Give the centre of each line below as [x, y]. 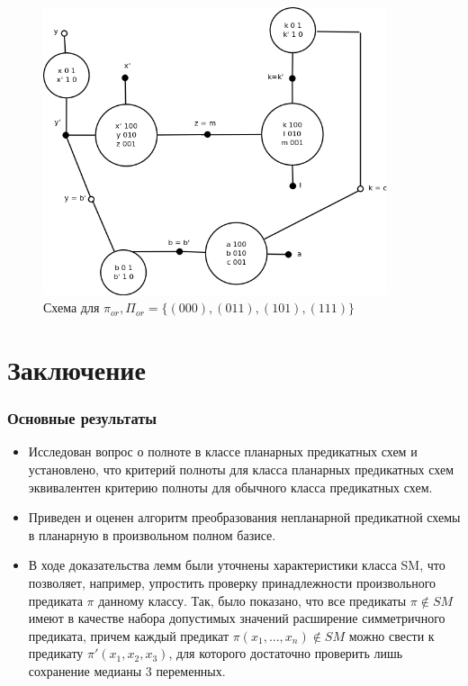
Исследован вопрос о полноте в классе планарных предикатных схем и [223, 451]
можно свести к [391, 635]
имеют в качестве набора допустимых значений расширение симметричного [237, 618]
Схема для [72, 307]
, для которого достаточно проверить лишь [286, 653]
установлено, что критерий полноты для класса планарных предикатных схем [241, 469]
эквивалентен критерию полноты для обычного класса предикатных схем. [230, 487]
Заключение [76, 370]
